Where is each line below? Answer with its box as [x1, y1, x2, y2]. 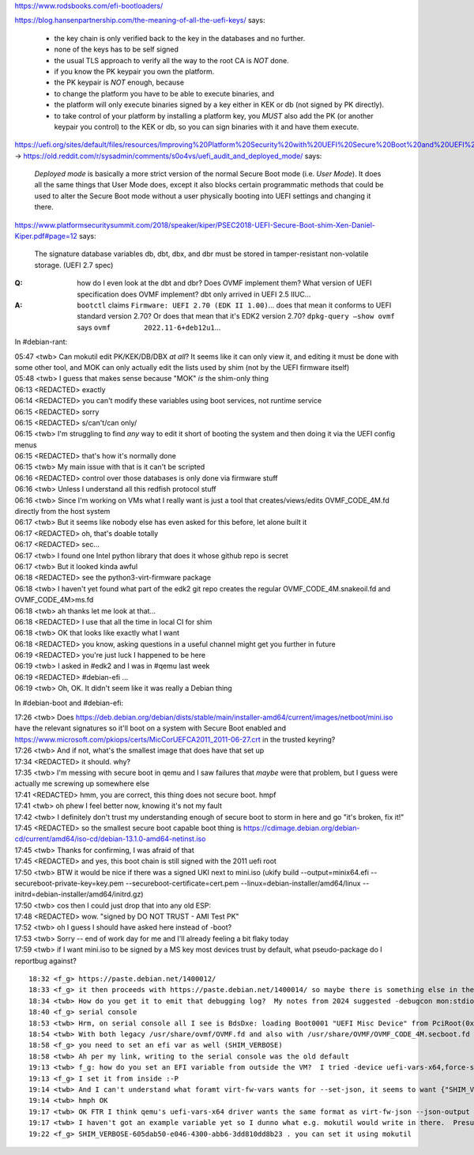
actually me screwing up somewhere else [14, 779, 150, 788]
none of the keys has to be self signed [54, 44, 179, 55]
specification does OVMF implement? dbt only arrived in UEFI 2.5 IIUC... [77, 289, 311, 299]
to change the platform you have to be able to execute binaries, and [54, 89, 275, 98]
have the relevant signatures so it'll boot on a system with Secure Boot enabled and [14, 723, 287, 733]
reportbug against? [14, 956, 77, 965]
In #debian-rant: [14, 337, 68, 347]
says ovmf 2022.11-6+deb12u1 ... [77, 323, 221, 332]
